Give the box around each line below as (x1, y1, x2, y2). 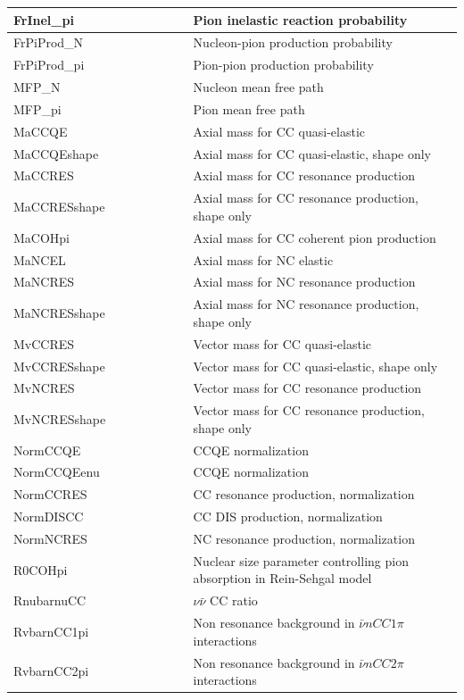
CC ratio (210, 591, 258, 610)
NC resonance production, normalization (193, 529, 415, 547)
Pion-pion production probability (193, 55, 374, 74)
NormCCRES (13, 485, 87, 504)
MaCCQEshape (13, 144, 99, 162)
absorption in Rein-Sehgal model (193, 569, 372, 587)
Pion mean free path (193, 99, 305, 118)
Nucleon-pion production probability (193, 33, 393, 52)
